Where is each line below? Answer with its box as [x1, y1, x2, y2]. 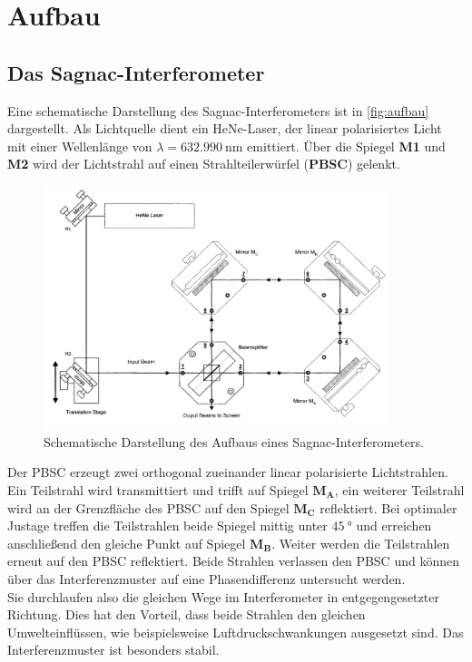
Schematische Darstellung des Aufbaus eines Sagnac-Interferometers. [44, 432, 424, 451]
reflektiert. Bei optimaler [320, 498, 457, 517]
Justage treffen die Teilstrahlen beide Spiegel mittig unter [7, 516, 328, 535]
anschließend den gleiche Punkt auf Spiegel [7, 533, 246, 552]
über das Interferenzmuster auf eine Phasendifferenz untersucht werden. [7, 570, 406, 588]
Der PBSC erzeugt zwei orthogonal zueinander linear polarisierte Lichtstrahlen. [7, 462, 448, 482]
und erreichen [356, 516, 432, 535]
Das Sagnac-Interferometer [7, 58, 265, 86]
